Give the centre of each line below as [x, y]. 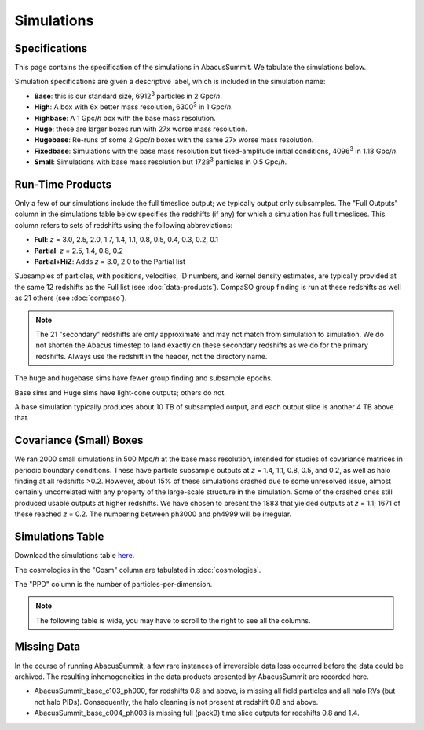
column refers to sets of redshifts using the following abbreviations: [124, 225]
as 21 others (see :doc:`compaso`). [71, 298]
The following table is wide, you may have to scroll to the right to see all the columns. [173, 620]
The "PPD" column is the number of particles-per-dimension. [113, 584]
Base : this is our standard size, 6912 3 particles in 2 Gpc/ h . [128, 95]
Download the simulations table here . [75, 556]
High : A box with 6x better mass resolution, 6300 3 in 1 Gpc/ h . [133, 106]
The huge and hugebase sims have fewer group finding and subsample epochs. [144, 378]
